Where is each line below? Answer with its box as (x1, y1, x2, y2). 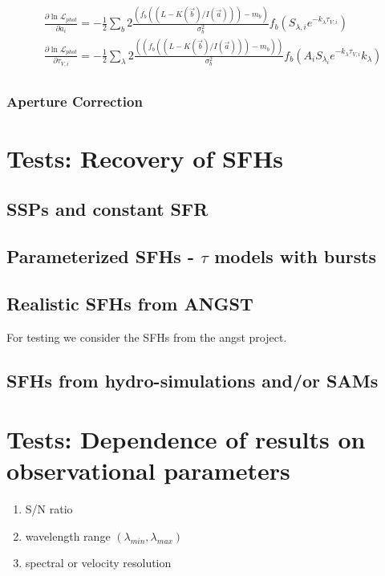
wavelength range (25, 527, 111, 544)
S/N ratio (25, 501, 73, 517)
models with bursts (214, 243, 377, 268)
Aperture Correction (6, 91, 143, 112)
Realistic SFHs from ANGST (6, 290, 253, 315)
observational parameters (6, 454, 290, 487)
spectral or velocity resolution (25, 554, 172, 571)
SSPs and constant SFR (6, 197, 209, 221)
